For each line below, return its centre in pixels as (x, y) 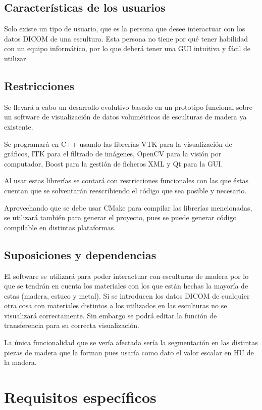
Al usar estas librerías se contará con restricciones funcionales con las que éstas (126, 180)
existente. (19, 126)
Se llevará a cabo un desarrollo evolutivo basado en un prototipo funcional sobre (128, 107)
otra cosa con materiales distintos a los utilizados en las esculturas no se (116, 305)
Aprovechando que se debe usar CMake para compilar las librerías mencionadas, (128, 207)
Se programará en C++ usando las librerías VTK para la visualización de (118, 143)
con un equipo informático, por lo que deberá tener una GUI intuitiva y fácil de (127, 48)
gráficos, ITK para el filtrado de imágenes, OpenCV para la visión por (113, 154)
